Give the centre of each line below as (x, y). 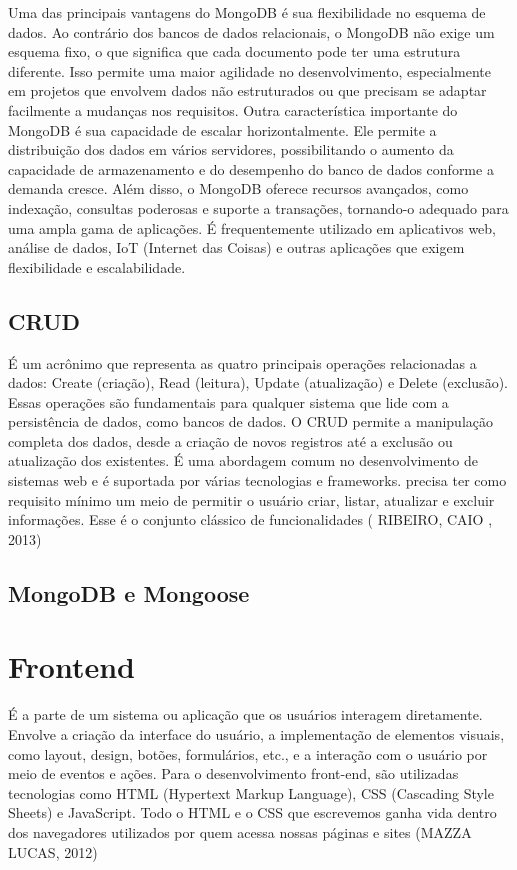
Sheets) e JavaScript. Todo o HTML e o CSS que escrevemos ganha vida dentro (252, 812)
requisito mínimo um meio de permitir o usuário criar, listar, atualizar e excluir (251, 499)
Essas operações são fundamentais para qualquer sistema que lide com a (228, 401)
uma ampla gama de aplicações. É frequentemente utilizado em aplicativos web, (252, 227)
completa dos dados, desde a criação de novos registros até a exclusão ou (230, 440)
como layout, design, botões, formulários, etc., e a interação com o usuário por (248, 753)
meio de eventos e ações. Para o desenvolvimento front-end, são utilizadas (233, 773)
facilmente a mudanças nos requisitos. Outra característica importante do (233, 109)
